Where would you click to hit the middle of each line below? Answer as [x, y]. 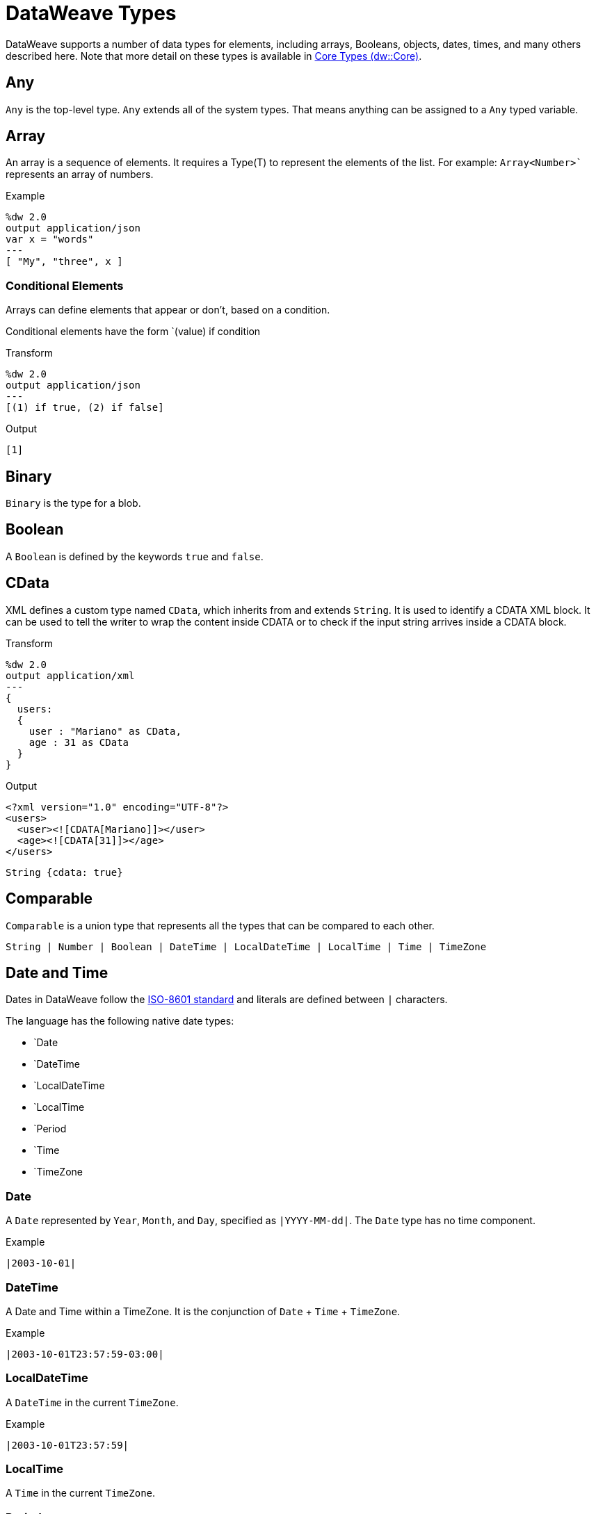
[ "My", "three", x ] [64, 262]
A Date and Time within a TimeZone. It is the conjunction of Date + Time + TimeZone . [203, 1311]
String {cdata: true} [64, 872]
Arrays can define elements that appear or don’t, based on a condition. [168, 310]
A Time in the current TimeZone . [81, 1493]
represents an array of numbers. [80, 174]
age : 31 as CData [79, 742]
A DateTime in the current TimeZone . [92, 1402]
